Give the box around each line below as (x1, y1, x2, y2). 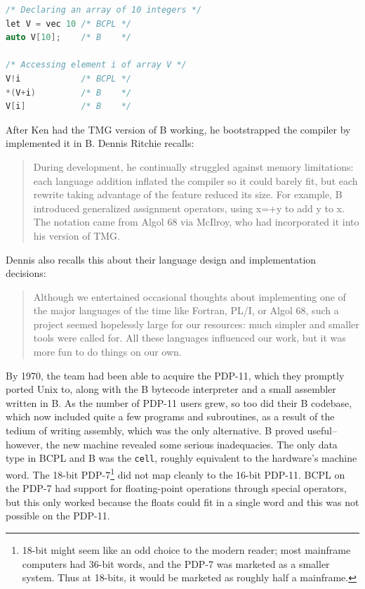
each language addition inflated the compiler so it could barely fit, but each (33, 173, 358, 188)
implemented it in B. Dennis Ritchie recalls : (6, 136, 194, 150)
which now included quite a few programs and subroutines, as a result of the (6, 409, 335, 424)
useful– (307, 423, 337, 438)
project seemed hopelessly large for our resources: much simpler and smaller (33, 316, 359, 331)
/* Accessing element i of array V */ (6, 60, 187, 70)
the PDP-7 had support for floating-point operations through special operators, (6, 481, 347, 496)
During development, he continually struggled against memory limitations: (33, 159, 354, 174)
